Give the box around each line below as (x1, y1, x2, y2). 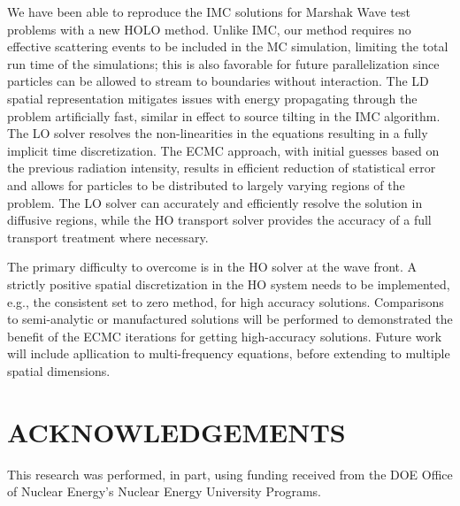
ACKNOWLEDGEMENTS (7, 413, 346, 449)
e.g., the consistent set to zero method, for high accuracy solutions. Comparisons (7, 292, 444, 310)
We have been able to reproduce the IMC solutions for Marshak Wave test (7, 3, 410, 20)
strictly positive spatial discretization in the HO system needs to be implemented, (7, 274, 450, 293)
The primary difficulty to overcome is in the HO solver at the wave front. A (7, 257, 418, 276)
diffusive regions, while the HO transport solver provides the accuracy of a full (7, 211, 432, 229)
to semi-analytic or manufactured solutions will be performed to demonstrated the (7, 310, 453, 328)
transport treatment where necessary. (7, 227, 209, 246)
